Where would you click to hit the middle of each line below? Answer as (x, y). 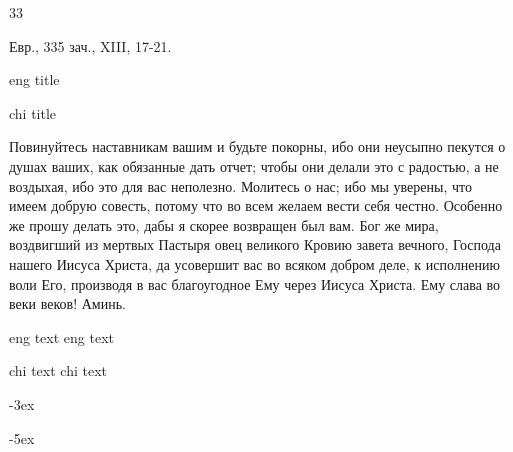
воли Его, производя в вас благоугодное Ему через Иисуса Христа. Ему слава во (255, 283)
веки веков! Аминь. (67, 303)
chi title (33, 112)
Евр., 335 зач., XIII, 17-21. (90, 45)
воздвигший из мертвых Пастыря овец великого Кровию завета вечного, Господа (255, 244)
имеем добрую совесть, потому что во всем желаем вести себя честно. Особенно (256, 205)
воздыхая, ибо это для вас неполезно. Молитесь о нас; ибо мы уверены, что (240, 185)
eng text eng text (61, 336)
